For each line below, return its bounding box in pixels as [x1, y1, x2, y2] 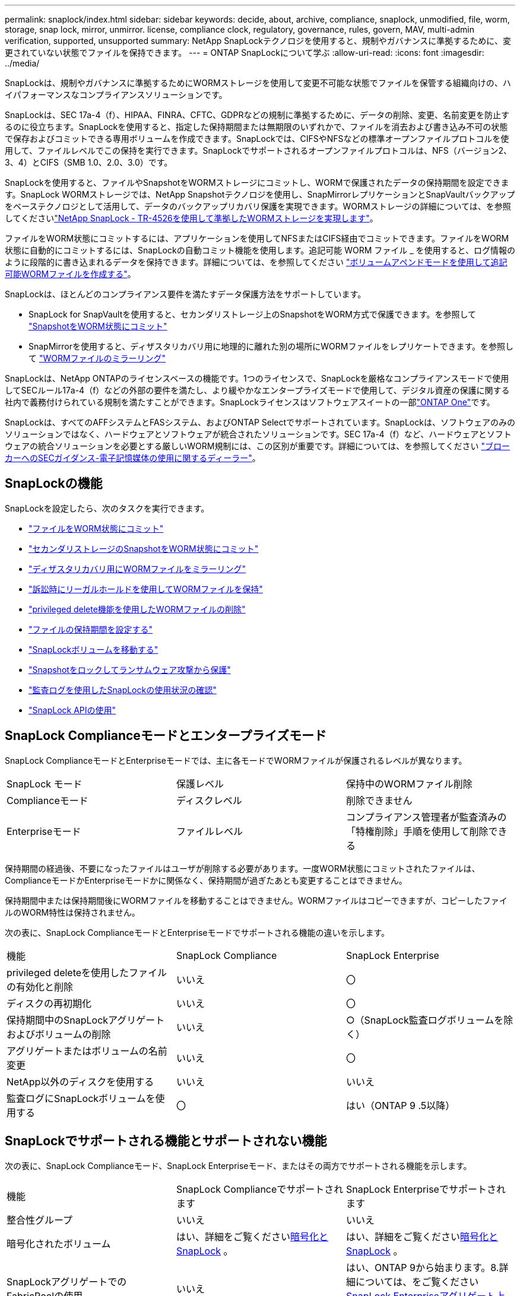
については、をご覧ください [355, 1275, 479, 1288]
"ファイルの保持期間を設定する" [28, 624, 153, 634]
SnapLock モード [7, 777, 83, 790]
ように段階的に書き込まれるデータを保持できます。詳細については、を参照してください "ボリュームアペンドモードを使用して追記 [5, 257, 508, 267]
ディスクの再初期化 [7, 997, 91, 1009]
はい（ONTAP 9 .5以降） [345, 1099, 455, 1111]
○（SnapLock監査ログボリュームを [345, 1014, 504, 1026]
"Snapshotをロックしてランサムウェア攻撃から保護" [28, 664, 231, 675]
